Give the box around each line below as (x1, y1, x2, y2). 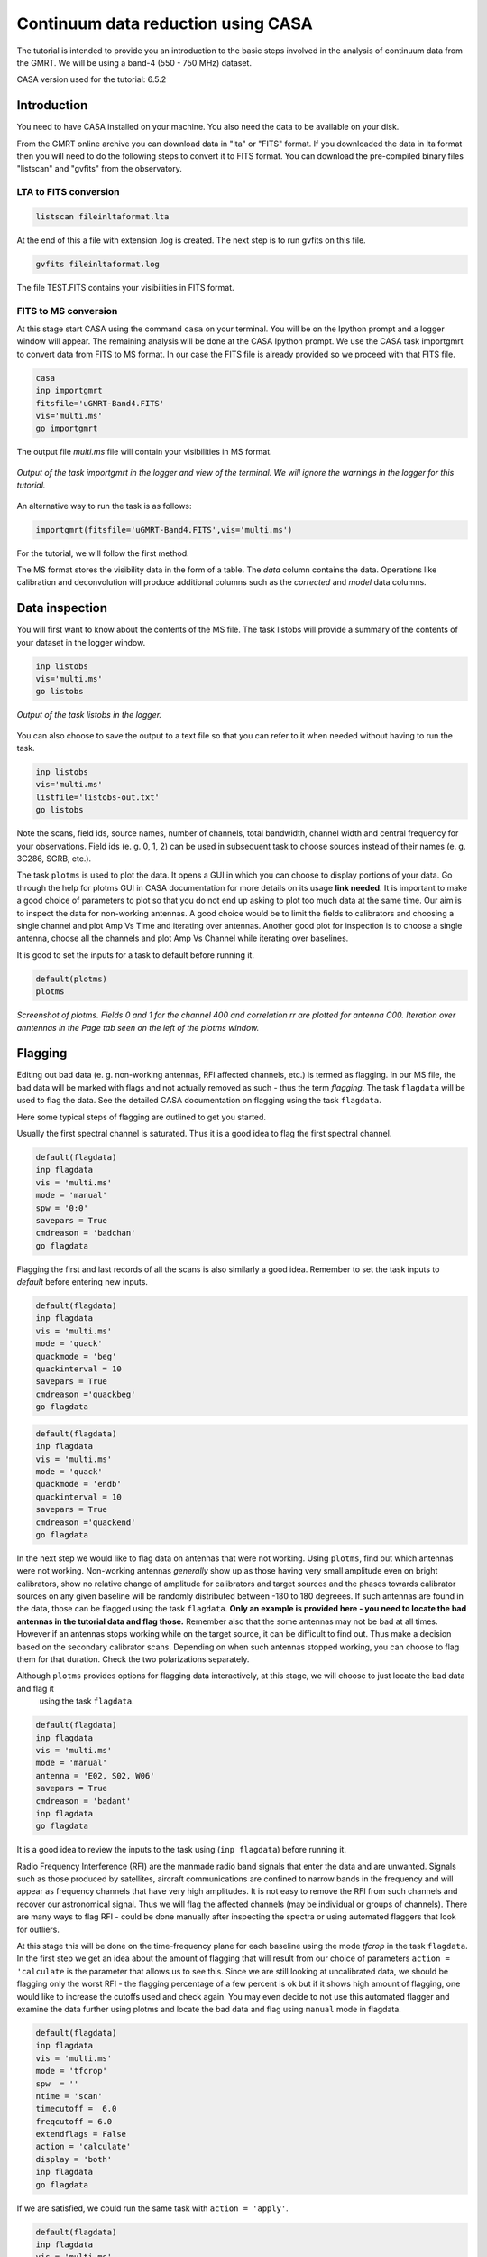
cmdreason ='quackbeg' (35, 1389, 136, 1399)
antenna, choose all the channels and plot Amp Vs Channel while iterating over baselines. (16, 933, 349, 943)
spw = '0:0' (35, 1203, 89, 1213)
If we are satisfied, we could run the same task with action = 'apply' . (16, 2203, 289, 2214)
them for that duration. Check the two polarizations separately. (16, 1654, 250, 1665)
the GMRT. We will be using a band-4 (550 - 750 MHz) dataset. (16, 57, 253, 68)
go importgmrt (35, 423, 98, 433)
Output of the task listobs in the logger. (16, 710, 162, 720)
